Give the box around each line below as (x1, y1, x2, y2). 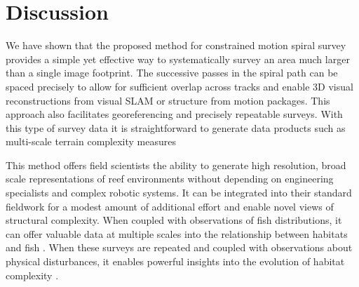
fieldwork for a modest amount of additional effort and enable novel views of (6, 199, 334, 213)
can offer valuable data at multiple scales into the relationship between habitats (6, 226, 348, 241)
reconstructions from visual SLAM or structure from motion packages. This (6, 93, 330, 107)
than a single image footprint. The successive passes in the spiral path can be (6, 65, 338, 80)
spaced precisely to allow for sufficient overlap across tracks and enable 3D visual (6, 79, 353, 93)
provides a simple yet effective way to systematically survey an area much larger (6, 51, 350, 66)
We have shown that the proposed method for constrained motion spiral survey (6, 38, 346, 53)
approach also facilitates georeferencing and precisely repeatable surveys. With (6, 107, 343, 121)
